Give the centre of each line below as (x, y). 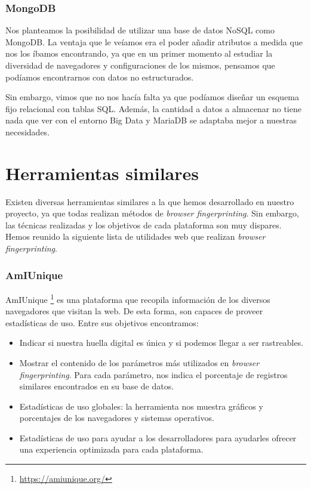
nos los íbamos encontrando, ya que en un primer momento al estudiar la (139, 53)
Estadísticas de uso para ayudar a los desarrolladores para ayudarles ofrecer (158, 437)
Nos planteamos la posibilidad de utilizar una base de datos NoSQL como (140, 30)
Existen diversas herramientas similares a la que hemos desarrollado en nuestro (150, 201)
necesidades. (28, 131)
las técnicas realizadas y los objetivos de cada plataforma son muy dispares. (144, 225)
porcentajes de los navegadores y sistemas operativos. (117, 418)
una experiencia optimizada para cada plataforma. (111, 449)
